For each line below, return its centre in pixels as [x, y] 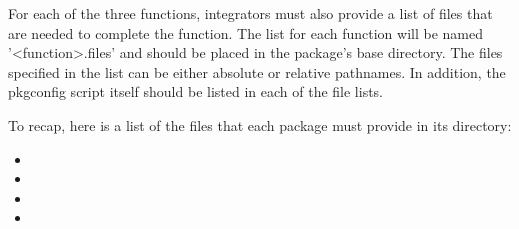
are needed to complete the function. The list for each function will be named [245, 32]
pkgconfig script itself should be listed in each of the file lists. [196, 91]
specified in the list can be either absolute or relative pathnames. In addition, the [257, 71]
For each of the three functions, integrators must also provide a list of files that [250, 13]
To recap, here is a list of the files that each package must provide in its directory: [260, 124]
